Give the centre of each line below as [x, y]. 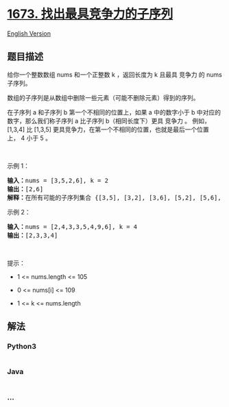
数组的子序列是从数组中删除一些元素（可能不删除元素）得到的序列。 [103, 97]
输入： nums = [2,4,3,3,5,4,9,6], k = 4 [72, 226]
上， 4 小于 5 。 [29, 138]
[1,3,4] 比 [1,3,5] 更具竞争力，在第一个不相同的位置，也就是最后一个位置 [108, 129]
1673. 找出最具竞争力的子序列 [90, 14]
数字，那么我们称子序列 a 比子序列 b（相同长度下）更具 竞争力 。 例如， [109, 121]
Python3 [22, 347]
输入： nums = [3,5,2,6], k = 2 [58, 180]
